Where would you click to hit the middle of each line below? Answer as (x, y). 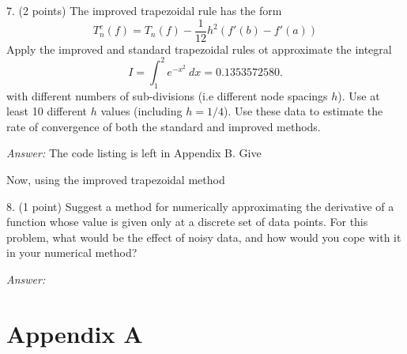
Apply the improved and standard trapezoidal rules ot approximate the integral (199, 49)
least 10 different (47, 111)
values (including (141, 111)
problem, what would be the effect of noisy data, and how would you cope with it (204, 237)
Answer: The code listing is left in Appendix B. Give (134, 153)
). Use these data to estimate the (303, 111)
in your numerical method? (72, 252)
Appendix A (75, 333)
